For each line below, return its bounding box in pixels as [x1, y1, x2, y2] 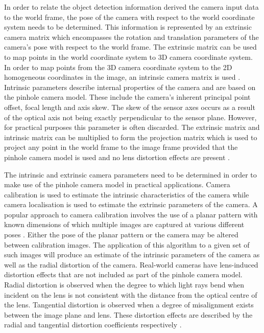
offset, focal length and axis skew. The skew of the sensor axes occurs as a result [4, 101, 255, 112]
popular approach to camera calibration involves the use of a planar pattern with [4, 209, 258, 219]
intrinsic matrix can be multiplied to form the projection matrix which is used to [4, 131, 257, 142]
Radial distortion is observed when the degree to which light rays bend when [4, 279, 245, 290]
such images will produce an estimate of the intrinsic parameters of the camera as [4, 249, 260, 260]
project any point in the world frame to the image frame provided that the [4, 142, 238, 152]
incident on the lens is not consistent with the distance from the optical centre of [4, 289, 257, 300]
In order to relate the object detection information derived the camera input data [4, 2, 259, 12]
